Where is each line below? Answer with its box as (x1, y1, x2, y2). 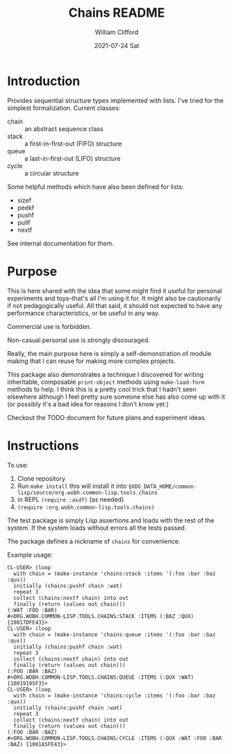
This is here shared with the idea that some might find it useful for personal (7, 286, 222, 295)
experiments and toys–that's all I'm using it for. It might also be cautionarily (7, 294, 221, 302)
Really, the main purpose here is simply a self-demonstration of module (7, 349, 212, 357)
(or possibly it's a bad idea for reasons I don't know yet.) (7, 399, 169, 408)
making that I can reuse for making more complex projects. (7, 357, 176, 365)
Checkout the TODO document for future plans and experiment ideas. (7, 413, 207, 422)
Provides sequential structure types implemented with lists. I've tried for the (7, 96, 224, 105)
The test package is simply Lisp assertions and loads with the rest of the (7, 516, 215, 524)
